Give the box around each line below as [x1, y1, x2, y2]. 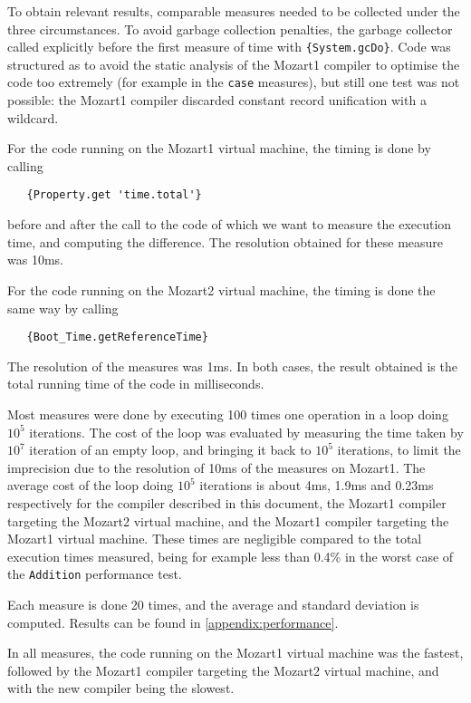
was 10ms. [7, 250, 63, 269]
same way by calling [7, 298, 119, 317]
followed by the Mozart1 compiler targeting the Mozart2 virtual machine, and [7, 660, 439, 679]
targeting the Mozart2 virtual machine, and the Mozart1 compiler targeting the [7, 511, 449, 530]
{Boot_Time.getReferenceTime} [26, 331, 208, 344]
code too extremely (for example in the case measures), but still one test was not [7, 72, 460, 91]
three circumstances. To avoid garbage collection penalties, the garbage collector [7, 19, 453, 38]
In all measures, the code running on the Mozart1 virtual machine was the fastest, [7, 643, 464, 662]
